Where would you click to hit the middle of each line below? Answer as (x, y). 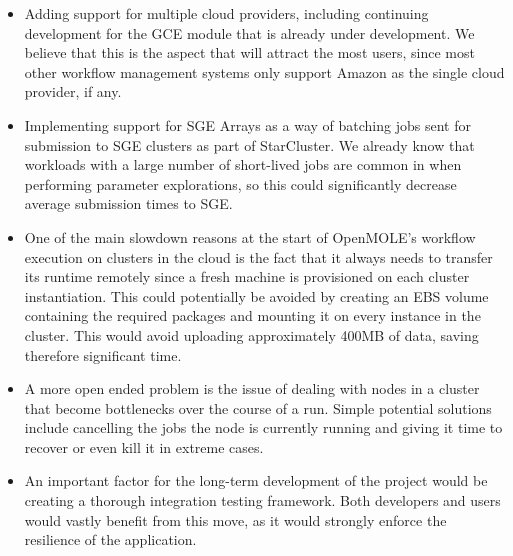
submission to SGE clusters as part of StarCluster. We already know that (249, 144)
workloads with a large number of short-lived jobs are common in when (243, 164)
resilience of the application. (110, 539)
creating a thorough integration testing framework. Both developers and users (262, 500)
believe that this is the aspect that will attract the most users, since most (249, 52)
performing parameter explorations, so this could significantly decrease (240, 183)
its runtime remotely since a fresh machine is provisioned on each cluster (247, 276)
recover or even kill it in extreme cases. (144, 446)
